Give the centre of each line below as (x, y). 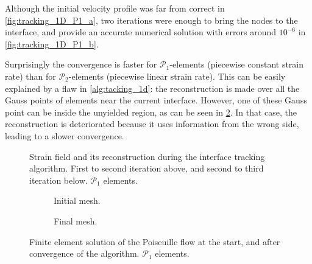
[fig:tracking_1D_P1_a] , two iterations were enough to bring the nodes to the (151, 20)
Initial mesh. (77, 200)
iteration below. (58, 180)
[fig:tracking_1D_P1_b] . (52, 43)
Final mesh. (76, 221)
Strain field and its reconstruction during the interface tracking (147, 156)
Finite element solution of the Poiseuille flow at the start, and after (155, 241)
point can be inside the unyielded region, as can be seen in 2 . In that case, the (151, 112)
